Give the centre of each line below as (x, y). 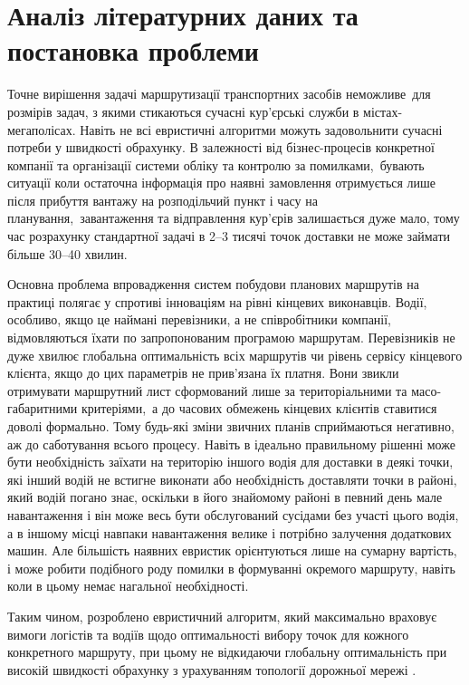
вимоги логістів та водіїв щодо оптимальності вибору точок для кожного (208, 634)
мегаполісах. (42, 129)
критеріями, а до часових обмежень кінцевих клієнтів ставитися (259, 408)
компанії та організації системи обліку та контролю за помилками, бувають (216, 164)
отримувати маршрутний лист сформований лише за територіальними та (207, 390)
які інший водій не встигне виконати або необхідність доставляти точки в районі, (232, 479)
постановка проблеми (133, 50)
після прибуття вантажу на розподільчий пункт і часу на (163, 200)
